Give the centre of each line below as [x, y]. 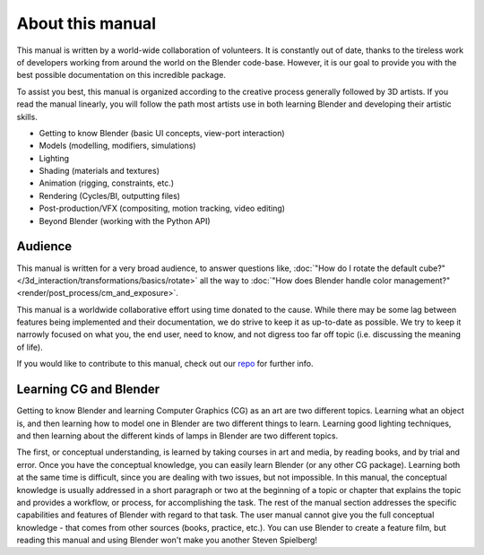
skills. [27, 117]
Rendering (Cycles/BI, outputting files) [110, 195]
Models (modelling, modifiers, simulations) [117, 146]
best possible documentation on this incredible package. [121, 75]
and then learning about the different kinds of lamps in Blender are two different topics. [177, 436]
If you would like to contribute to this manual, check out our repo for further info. [165, 364]
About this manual [86, 23]
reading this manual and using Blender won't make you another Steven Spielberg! [167, 540]
